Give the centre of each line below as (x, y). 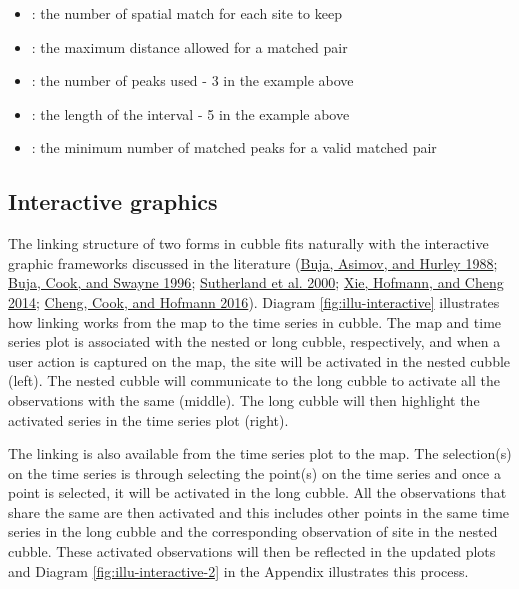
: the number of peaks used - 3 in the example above (192, 80)
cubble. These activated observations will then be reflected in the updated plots (252, 551)
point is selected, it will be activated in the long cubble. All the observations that (257, 492)
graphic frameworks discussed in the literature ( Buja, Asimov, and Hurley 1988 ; (253, 262)
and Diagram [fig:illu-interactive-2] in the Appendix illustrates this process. (238, 570)
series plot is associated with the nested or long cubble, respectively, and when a (254, 341)
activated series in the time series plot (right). (148, 419)
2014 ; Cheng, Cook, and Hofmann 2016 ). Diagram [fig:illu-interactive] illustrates (254, 301)
